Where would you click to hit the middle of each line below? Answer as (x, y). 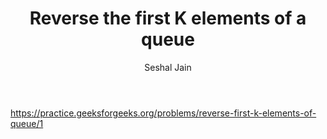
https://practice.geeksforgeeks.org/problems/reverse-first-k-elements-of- (163, 113)
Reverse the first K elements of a (168, 18)
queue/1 (27, 123)
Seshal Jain (168, 67)
